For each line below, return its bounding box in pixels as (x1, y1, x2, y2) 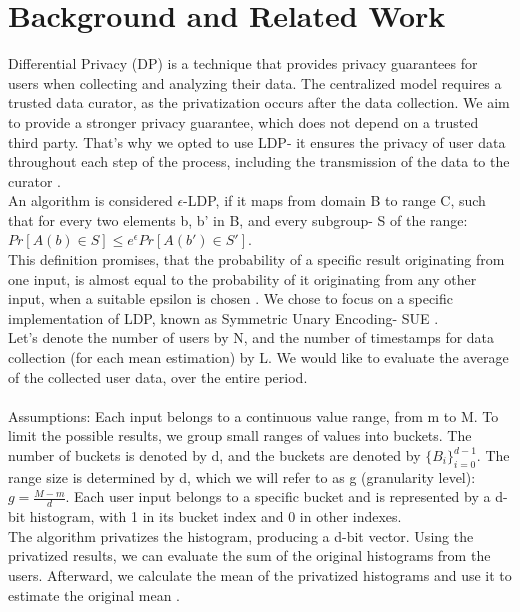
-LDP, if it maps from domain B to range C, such (183, 190, 486, 211)
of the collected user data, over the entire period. (8, 366, 308, 387)
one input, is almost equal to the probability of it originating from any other (8, 268, 477, 289)
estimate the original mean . (8, 584, 181, 605)
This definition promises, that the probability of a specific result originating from (8, 249, 505, 270)
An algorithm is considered (8, 190, 173, 211)
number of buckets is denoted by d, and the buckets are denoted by (8, 445, 421, 465)
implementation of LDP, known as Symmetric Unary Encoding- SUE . (8, 307, 439, 328)
